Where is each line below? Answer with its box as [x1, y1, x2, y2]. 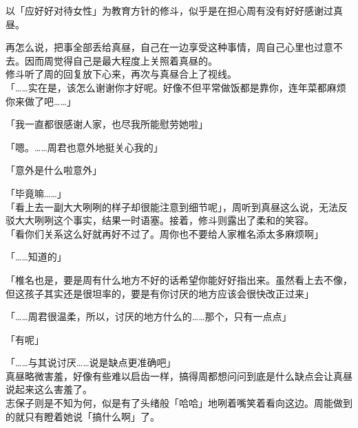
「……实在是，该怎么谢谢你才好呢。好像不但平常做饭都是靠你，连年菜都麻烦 [6, 80, 346, 94]
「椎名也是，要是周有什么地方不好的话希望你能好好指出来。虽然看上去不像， [6, 272, 352, 286]
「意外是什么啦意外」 [6, 163, 102, 177]
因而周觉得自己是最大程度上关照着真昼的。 [24, 53, 218, 67]
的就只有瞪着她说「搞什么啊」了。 [6, 409, 160, 423]
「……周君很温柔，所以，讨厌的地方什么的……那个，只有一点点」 [6, 309, 292, 324]
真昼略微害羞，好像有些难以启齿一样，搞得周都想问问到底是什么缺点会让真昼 [6, 368, 352, 383]
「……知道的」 [6, 249, 67, 264]
